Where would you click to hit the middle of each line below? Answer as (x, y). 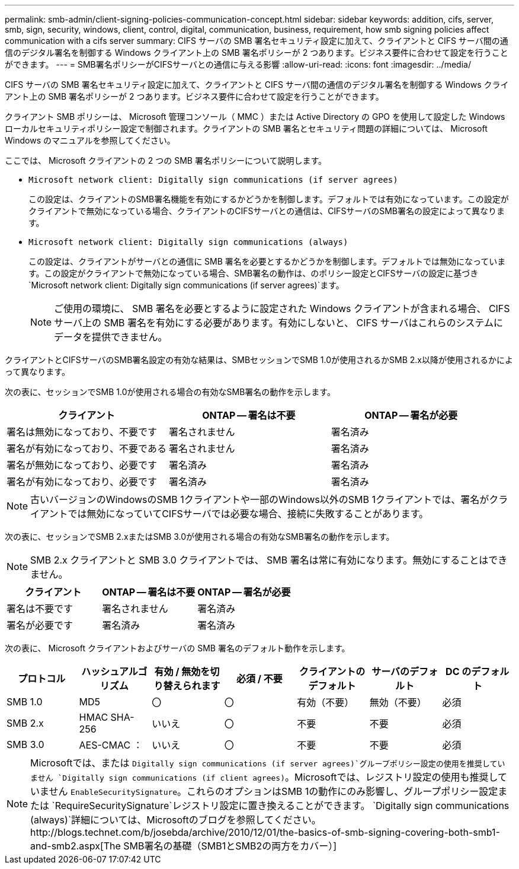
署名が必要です (40, 625)
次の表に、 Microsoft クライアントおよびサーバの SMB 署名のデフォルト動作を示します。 (177, 648)
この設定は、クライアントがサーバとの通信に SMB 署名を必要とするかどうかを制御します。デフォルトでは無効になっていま (267, 261)
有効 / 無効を (182, 671)
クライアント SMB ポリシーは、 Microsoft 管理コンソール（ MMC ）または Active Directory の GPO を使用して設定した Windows (255, 117)
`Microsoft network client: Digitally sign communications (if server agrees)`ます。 (186, 285)
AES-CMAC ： (111, 745)
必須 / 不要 (259, 679)
